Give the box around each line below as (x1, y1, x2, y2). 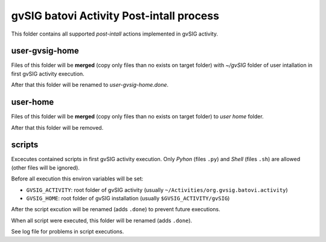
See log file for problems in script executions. (11, 228, 124, 235)
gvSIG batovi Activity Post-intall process (11, 9, 220, 22)
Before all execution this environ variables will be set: (11, 175, 144, 182)
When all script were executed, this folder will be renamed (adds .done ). (11, 217, 193, 224)
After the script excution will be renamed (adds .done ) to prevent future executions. (11, 206, 220, 213)
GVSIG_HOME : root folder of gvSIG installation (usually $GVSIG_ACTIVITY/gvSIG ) (26, 195, 230, 202)
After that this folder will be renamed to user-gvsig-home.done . (11, 81, 169, 89)
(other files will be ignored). (11, 164, 80, 171)
